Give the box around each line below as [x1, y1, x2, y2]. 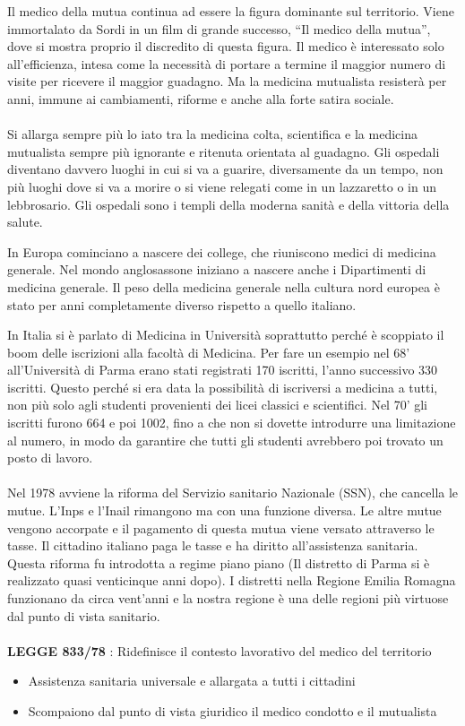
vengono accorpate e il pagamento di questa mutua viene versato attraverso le [7, 518, 435, 537]
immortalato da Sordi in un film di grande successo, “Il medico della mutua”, [7, 19, 431, 38]
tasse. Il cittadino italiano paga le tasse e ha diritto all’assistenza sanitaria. [7, 536, 418, 555]
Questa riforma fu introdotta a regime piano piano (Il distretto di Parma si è [7, 553, 430, 572]
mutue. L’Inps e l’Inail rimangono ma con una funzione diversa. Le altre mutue [7, 501, 442, 520]
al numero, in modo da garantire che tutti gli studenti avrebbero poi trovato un [7, 430, 443, 449]
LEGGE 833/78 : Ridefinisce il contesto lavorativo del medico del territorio [7, 641, 432, 660]
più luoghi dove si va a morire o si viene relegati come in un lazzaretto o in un [7, 177, 436, 195]
